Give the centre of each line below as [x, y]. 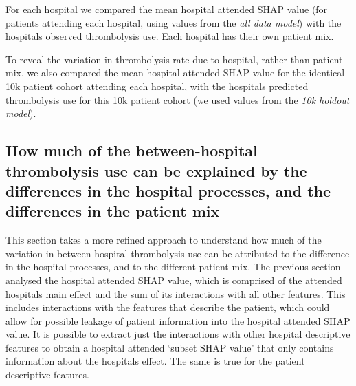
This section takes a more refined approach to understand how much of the [164, 240]
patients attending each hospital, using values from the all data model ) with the [174, 22]
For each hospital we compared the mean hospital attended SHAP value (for [167, 9]
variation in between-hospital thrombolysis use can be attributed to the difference [178, 253]
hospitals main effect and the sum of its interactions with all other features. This [176, 293]
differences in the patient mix [113, 211]
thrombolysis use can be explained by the [156, 170]
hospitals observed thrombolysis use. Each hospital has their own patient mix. [170, 36]
